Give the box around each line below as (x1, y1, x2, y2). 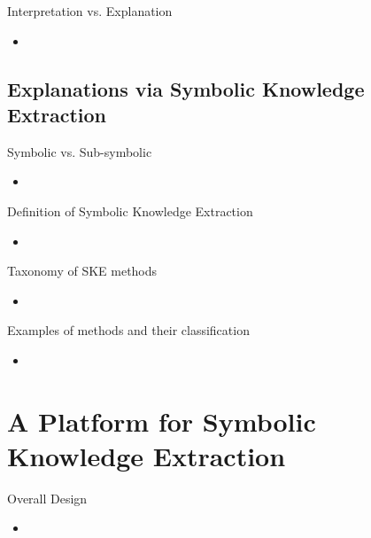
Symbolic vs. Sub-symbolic (7, 142, 152, 160)
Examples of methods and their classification (7, 321, 250, 339)
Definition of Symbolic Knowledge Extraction (7, 201, 253, 220)
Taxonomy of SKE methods (7, 261, 158, 280)
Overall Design (7, 488, 88, 507)
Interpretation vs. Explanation (7, 2, 173, 19)
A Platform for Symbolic (7, 402, 316, 439)
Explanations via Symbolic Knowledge (7, 74, 365, 102)
